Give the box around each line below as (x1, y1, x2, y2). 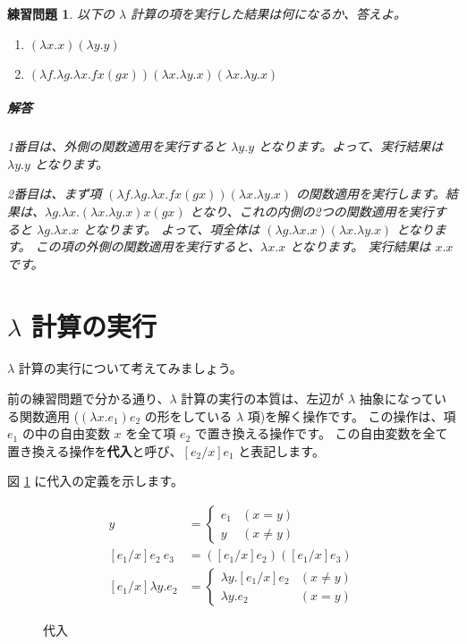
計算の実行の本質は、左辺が (181, 389, 344, 408)
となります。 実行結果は (290, 237, 431, 256)
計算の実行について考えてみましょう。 (18, 359, 242, 377)
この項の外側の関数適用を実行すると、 (35, 237, 261, 256)
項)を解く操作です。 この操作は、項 (247, 406, 456, 425)
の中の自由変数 (21, 424, 110, 443)
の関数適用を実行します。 (296, 184, 446, 203)
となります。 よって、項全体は (82, 219, 260, 238)
